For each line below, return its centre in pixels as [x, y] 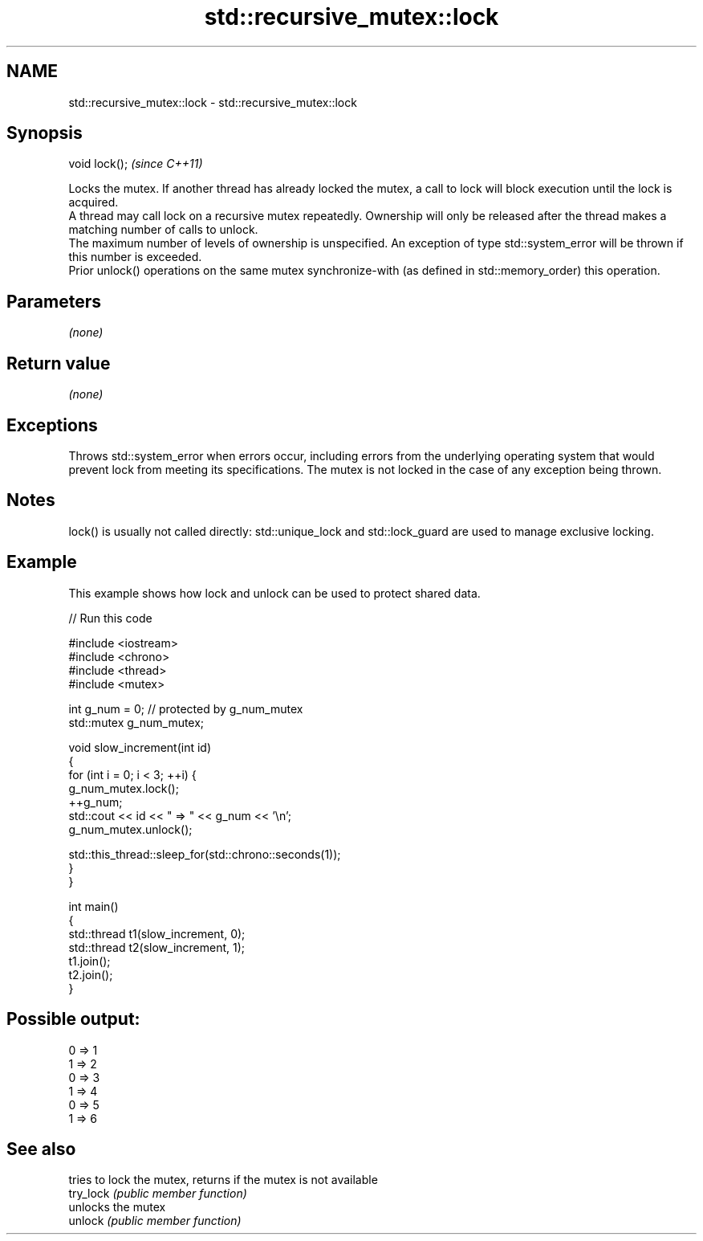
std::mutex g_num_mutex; [136, 722]
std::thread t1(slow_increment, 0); [157, 933]
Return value [59, 363]
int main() [93, 906]
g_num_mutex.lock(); [124, 788]
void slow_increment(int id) [140, 747]
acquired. [93, 202]
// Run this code [110, 618]
